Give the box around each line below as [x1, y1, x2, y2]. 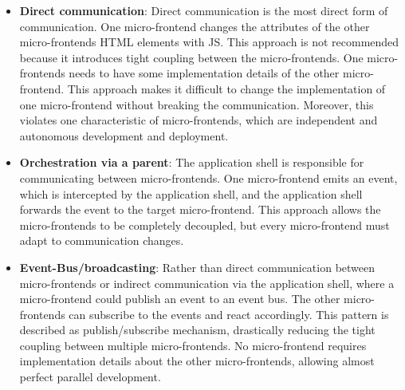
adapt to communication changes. [19, 232, 184, 249]
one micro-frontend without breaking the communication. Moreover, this [19, 96, 374, 112]
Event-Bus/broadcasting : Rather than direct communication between [19, 258, 376, 275]
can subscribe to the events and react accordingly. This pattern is [69, 305, 389, 322]
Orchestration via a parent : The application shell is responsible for [19, 154, 364, 171]
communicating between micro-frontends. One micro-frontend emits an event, [19, 169, 398, 186]
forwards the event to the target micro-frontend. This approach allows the [19, 201, 381, 218]
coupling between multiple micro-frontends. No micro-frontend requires [19, 337, 367, 353]
